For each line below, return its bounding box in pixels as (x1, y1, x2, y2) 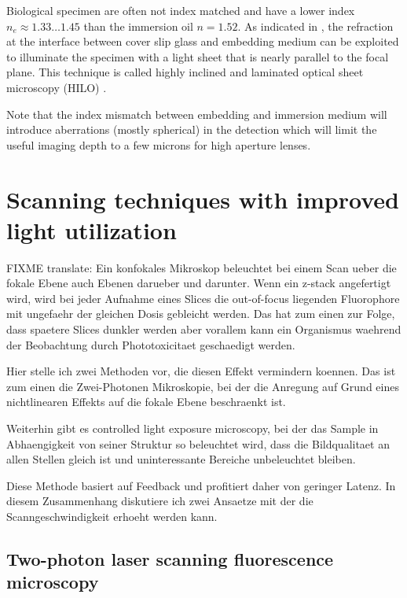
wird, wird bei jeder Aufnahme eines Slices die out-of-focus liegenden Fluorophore (6, 290, 400, 306)
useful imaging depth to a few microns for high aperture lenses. (6, 136, 311, 153)
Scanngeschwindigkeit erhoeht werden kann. (6, 508, 218, 524)
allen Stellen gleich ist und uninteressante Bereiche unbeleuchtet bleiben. (6, 451, 356, 467)
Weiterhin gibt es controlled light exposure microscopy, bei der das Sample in (6, 420, 379, 436)
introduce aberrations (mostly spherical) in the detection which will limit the (6, 121, 377, 138)
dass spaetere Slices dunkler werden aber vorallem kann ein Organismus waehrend (6, 321, 401, 338)
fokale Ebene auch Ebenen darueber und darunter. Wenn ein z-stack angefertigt (6, 275, 391, 291)
